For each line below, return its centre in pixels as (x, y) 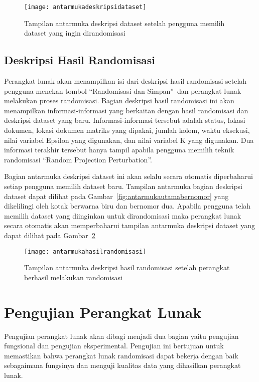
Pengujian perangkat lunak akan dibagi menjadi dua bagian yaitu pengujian (121, 336)
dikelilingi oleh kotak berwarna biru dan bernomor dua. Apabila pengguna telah (127, 206)
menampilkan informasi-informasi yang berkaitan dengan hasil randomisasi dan (126, 110)
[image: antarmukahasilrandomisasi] (85, 251)
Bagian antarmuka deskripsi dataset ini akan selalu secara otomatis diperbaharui (128, 176)
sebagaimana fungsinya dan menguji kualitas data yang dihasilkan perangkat (122, 365)
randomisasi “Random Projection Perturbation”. (78, 159)
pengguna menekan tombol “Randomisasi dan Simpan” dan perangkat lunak (123, 90)
